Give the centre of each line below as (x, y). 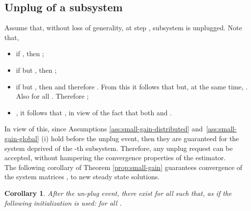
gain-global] (22, 138)
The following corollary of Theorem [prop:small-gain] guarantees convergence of (124, 167)
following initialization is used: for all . (63, 202)
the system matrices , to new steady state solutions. (82, 177)
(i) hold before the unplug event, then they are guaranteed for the (140, 138)
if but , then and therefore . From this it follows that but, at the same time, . (132, 86)
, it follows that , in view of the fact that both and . (94, 112)
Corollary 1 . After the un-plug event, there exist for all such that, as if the (118, 193)
